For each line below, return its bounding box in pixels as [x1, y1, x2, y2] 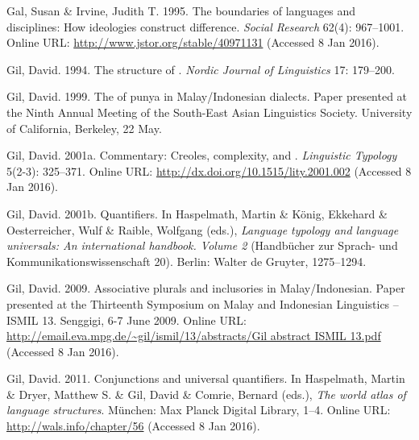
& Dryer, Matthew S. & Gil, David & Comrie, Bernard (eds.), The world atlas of [6, 385, 406, 402]
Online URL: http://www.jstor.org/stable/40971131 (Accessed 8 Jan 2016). [6, 34, 380, 51]
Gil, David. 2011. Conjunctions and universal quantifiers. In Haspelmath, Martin [6, 370, 405, 387]
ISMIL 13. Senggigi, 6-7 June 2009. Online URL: [6, 311, 247, 328]
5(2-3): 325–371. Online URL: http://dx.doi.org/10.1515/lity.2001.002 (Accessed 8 [6, 162, 412, 179]
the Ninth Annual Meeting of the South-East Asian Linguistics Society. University [6, 103, 413, 120]
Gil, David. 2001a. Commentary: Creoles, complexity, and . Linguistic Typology [6, 147, 397, 164]
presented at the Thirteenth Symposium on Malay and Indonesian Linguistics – [6, 295, 399, 312]
